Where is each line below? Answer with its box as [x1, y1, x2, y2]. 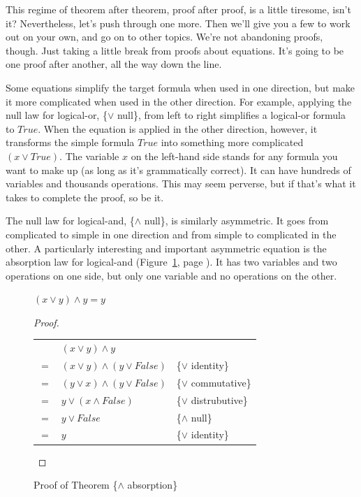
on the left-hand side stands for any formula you [131, 148, 338, 163]
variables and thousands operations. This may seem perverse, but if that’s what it [6, 176, 356, 191]
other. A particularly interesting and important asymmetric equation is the [6, 240, 327, 255]
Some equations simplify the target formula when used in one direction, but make [6, 80, 355, 94]
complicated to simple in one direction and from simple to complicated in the [6, 226, 337, 241]
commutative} [191, 375, 251, 389]
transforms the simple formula [6, 135, 135, 150]
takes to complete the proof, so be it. [6, 189, 164, 204]
